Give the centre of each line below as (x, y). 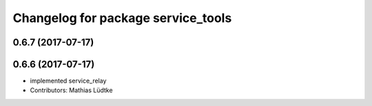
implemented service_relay (68, 81)
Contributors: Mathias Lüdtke (71, 90)
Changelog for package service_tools (122, 18)
